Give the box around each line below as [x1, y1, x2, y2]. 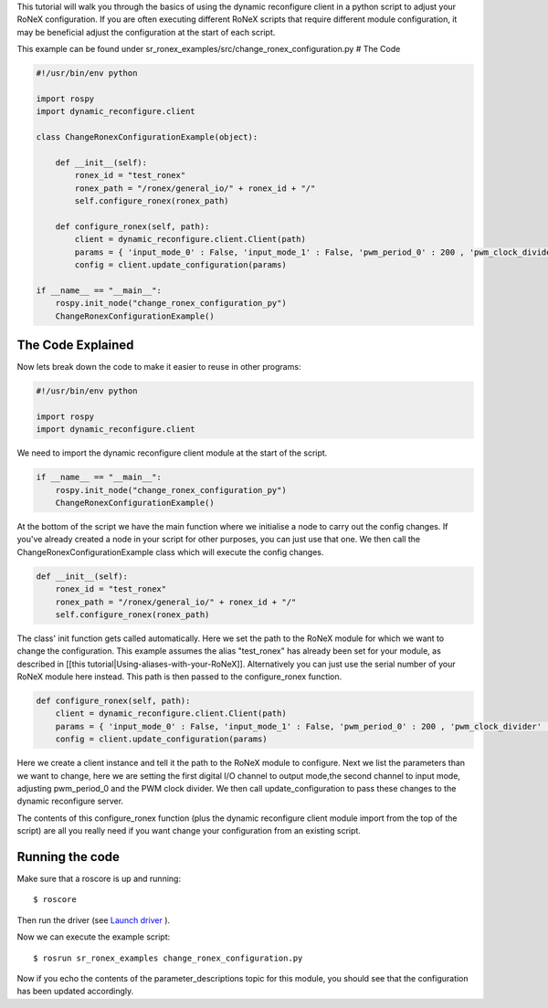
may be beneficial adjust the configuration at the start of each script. [16, 26, 276, 37]
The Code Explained [16, 337, 134, 352]
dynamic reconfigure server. [16, 795, 123, 807]
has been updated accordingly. [16, 986, 134, 997]
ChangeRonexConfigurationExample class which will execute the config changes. [16, 546, 324, 557]
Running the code [16, 849, 121, 865]
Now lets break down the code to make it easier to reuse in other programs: [16, 362, 301, 373]
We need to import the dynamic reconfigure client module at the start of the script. [16, 447, 328, 458]
